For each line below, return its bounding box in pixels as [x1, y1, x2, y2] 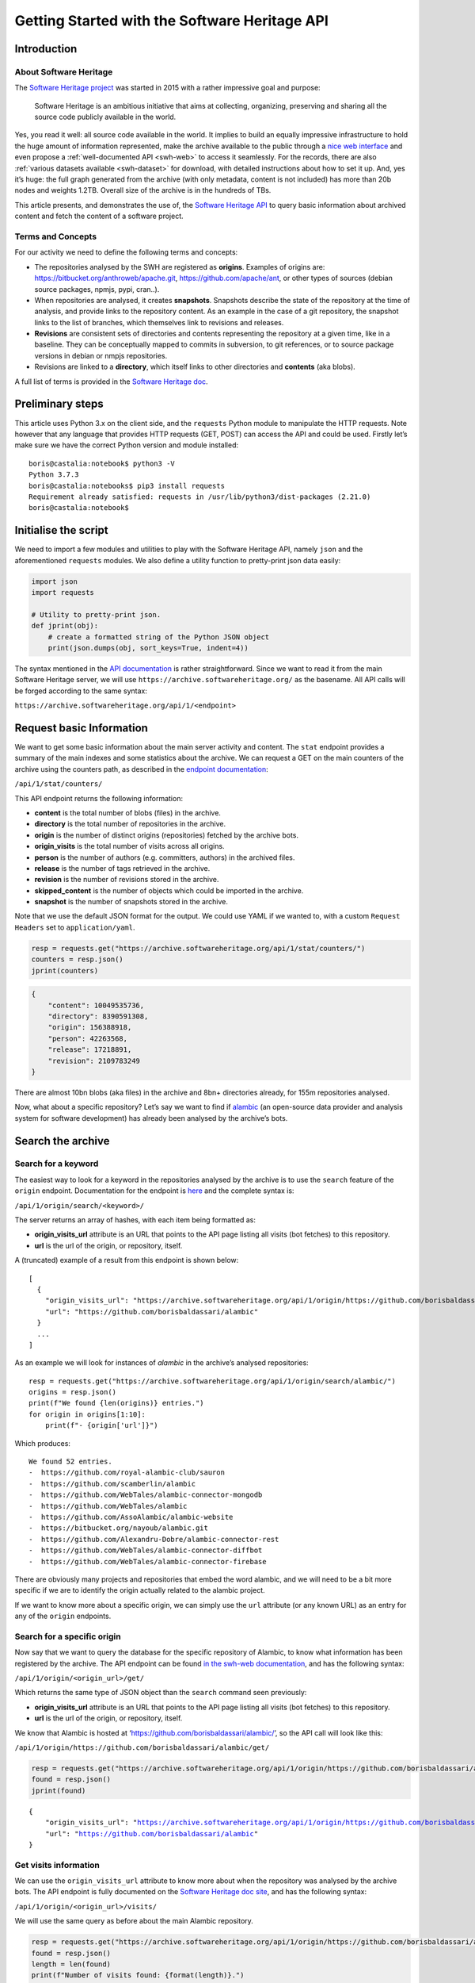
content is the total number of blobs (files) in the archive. [34, 807, 222, 817]
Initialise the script [14, 524, 108, 537]
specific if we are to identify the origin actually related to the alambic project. [14, 1586, 265, 1595]
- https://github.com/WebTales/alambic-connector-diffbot [28, 1546, 263, 1555]
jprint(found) [31, 1785, 86, 1795]
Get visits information [14, 1859, 101, 1870]
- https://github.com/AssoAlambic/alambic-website [28, 1513, 234, 1521]
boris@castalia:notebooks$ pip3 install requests [28, 481, 226, 490]
